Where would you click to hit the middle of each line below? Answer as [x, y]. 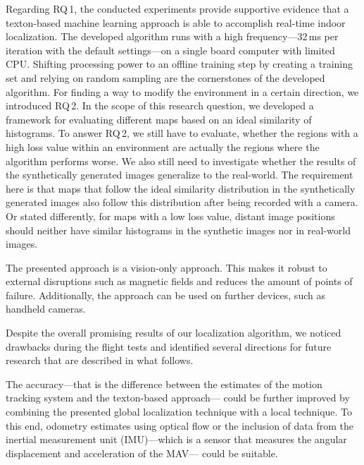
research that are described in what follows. [100, 360]
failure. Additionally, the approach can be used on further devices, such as [165, 295]
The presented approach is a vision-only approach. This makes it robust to [167, 267]
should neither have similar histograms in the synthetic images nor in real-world [178, 230]
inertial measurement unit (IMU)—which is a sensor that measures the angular [176, 439]
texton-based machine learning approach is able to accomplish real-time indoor [176, 22]
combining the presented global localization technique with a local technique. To [179, 412]
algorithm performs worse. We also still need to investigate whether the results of [181, 161]
